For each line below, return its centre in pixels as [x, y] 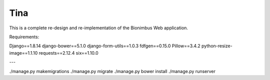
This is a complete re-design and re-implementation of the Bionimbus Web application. [99, 28]
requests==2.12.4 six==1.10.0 [68, 53]
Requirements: [24, 37]
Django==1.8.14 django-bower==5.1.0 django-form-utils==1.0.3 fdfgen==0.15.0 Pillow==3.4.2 [105, 46]
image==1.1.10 [23, 53]
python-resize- [217, 46]
